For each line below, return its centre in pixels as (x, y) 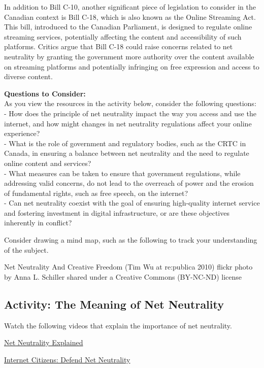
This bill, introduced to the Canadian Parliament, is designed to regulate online (128, 27)
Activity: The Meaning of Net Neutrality (114, 304)
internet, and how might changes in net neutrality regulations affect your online (128, 123)
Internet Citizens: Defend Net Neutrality (67, 359)
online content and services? (48, 163)
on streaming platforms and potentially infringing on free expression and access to (132, 66)
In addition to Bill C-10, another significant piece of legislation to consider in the (130, 7)
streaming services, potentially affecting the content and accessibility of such (123, 36)
